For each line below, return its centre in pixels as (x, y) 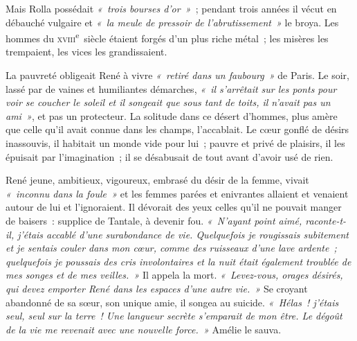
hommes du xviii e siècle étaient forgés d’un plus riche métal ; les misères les (167, 37)
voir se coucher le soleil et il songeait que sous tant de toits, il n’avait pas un (168, 102)
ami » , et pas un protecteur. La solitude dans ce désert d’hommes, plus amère (172, 115)
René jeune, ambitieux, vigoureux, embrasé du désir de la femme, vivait (157, 180)
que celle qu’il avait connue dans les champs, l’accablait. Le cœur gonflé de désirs (177, 129)
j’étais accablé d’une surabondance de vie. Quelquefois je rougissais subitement (183, 234)
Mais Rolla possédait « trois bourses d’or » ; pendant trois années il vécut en (171, 8)
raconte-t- (326, 220)
